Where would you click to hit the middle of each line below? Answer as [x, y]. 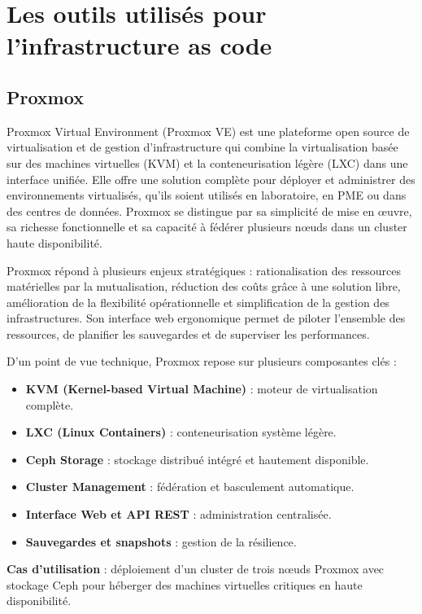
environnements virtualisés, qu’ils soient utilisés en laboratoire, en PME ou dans [207, 195]
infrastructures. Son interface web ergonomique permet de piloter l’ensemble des [206, 318]
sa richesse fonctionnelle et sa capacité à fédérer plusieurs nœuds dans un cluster [207, 227]
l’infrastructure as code [139, 45]
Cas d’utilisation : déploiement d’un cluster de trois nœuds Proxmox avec [196, 569]
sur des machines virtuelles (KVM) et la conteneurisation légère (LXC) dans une [207, 162]
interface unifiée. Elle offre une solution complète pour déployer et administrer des [211, 179]
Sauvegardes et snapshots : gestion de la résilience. [161, 541]
